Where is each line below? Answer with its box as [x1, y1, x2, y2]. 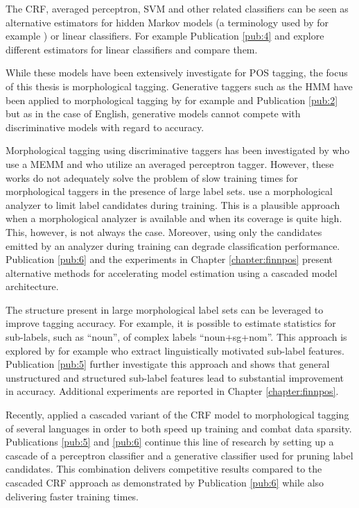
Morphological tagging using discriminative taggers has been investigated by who [6, 143, 350, 158]
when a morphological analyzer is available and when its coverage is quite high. [6, 211, 342, 226]
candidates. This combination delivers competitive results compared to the [6, 462, 322, 476]
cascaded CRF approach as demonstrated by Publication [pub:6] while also [6, 475, 324, 489]
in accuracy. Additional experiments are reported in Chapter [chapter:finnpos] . [6, 384, 339, 398]
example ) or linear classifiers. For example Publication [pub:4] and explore [6, 28, 324, 43]
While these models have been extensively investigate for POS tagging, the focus [6, 65, 348, 80]
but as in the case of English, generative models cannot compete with [6, 106, 301, 121]
